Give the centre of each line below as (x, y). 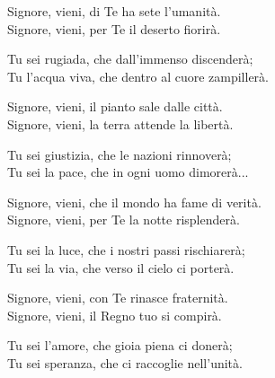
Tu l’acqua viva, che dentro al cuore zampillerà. (138, 76)
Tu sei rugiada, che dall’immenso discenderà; (130, 59)
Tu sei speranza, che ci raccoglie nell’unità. (125, 362)
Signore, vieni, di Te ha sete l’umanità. (114, 11)
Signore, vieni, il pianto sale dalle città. (115, 106)
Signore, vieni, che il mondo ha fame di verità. (134, 202)
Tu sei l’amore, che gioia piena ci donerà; (120, 345)
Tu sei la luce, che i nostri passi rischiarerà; (126, 249)
